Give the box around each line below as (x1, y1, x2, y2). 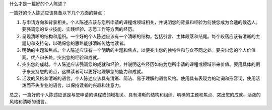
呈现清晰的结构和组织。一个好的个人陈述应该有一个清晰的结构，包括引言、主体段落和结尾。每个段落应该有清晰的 (22, 33, 256, 39)
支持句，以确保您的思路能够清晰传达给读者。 (35, 40, 128, 46)
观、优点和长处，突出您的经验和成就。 (22, 54, 102, 60)
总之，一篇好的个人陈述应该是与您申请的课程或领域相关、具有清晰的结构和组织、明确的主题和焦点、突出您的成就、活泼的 (9, 91, 261, 97)
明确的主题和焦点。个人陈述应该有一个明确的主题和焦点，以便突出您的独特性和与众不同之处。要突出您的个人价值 (22, 47, 256, 53)
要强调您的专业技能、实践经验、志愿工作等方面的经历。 (22, 26, 137, 32)
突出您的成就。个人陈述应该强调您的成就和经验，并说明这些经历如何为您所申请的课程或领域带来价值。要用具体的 (22, 61, 256, 67)
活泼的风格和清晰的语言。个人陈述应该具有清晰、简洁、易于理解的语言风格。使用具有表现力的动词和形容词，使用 (22, 75, 256, 81)
